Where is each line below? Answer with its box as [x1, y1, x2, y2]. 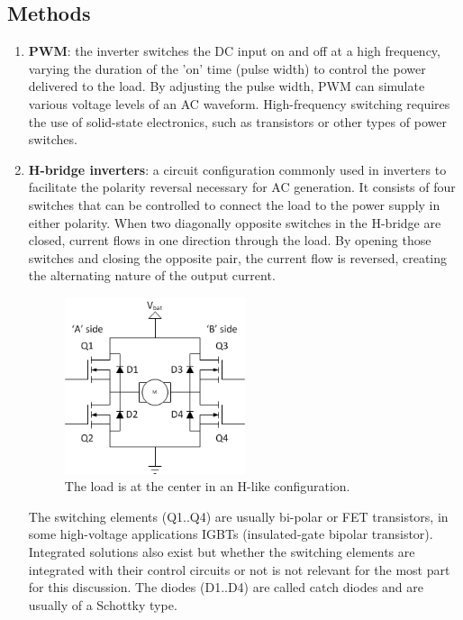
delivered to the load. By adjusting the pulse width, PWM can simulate [28, 77, 425, 96]
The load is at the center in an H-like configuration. [64, 477, 350, 496]
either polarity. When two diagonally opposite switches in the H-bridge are [28, 213, 441, 232]
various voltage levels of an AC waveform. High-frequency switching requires [28, 94, 450, 113]
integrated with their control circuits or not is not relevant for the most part [28, 560, 450, 579]
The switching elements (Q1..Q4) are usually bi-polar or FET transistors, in [28, 506, 449, 525]
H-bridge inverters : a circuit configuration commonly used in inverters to [28, 160, 447, 178]
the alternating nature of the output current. [28, 266, 276, 285]
